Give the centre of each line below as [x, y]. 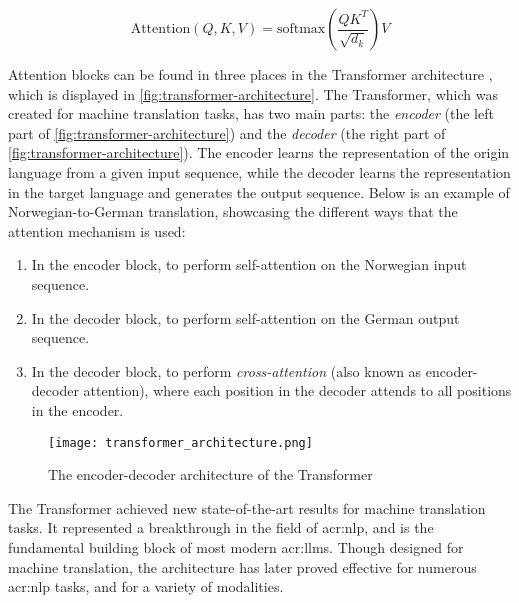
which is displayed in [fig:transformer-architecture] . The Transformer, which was [253, 93]
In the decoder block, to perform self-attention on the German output [245, 317]
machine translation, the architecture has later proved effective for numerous [242, 566]
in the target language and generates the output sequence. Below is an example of [259, 191]
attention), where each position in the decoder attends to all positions [297, 390]
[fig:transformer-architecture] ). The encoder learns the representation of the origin [259, 152]
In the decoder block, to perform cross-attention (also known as [226, 370]
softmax [301, 29]
